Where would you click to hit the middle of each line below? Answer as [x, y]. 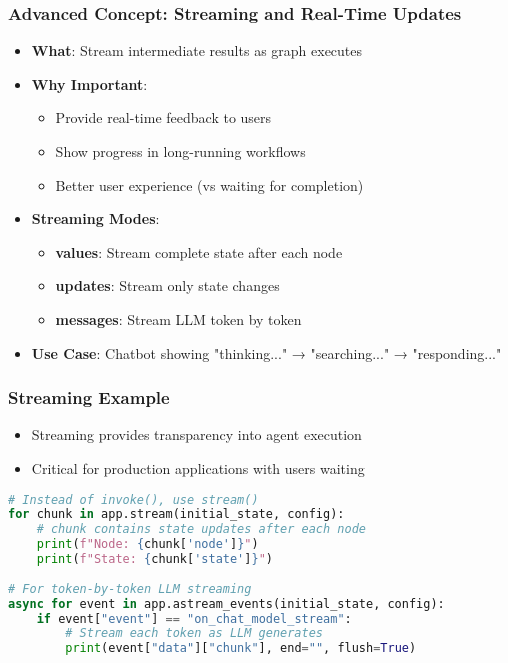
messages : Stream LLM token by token [178, 318]
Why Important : [89, 83]
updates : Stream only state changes [167, 285]
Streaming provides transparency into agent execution [196, 434]
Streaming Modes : [95, 218]
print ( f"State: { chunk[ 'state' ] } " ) [154, 559]
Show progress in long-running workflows [180, 151]
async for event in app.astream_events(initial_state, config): [226, 603]
